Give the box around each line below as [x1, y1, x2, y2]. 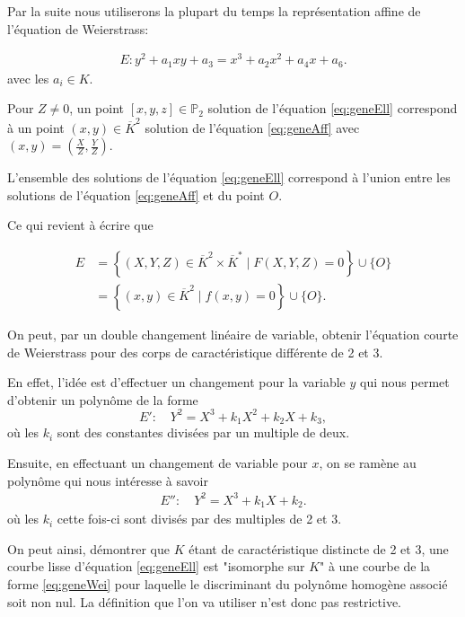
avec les [7, 68, 49, 87]
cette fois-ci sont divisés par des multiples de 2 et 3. [57, 509, 342, 528]
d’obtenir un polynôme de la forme [7, 390, 198, 409]
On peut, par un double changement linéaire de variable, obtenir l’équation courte [7, 325, 459, 344]
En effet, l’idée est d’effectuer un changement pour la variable [7, 373, 346, 392]
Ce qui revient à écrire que [7, 216, 154, 234]
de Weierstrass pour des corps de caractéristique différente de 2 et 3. [7, 342, 383, 361]
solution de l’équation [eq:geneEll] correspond [207, 99, 458, 118]
